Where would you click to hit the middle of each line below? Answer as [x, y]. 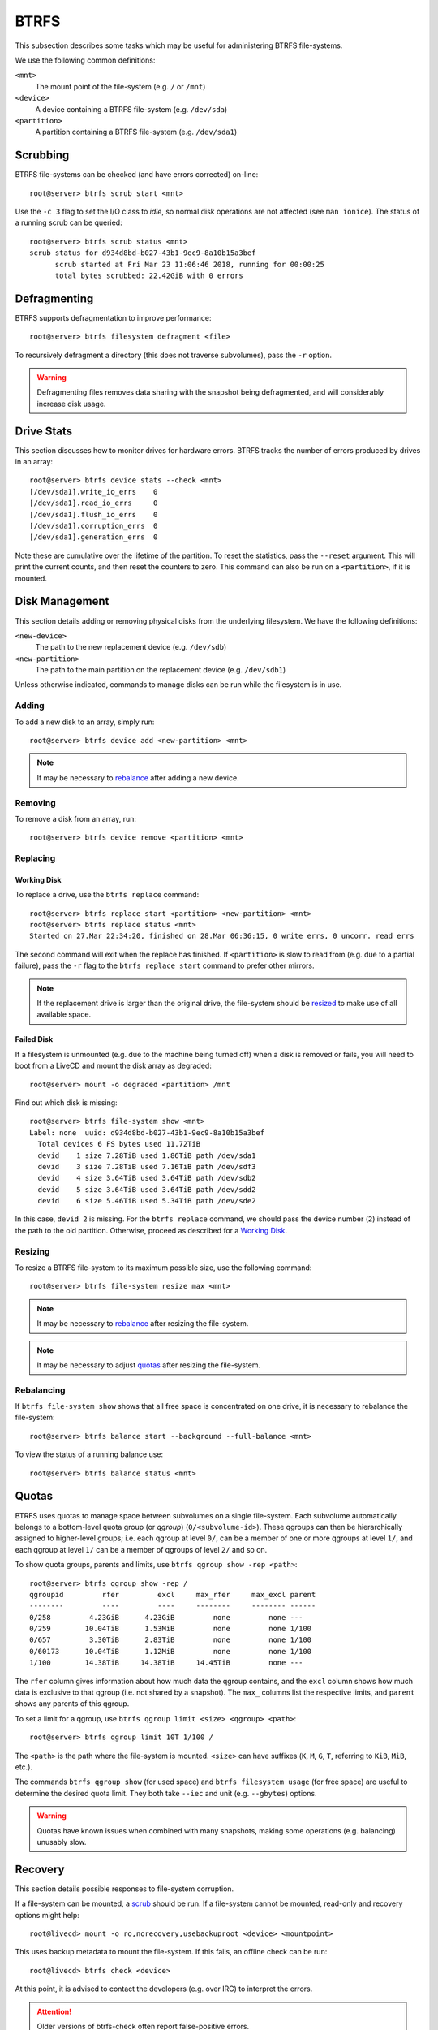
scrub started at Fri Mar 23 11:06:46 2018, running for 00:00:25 [189, 264]
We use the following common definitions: [85, 60]
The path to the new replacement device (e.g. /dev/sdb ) [131, 647]
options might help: [47, 1915]
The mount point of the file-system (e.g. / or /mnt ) [120, 86]
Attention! [54, 2011]
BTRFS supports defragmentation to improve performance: [113, 317]
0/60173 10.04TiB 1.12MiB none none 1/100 [171, 1651]
